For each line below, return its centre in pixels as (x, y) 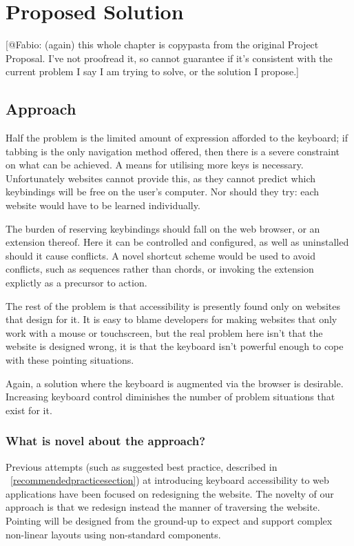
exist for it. (29, 410)
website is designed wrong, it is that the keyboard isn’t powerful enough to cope (175, 346)
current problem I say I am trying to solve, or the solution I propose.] (152, 71)
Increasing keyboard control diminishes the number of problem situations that (170, 397)
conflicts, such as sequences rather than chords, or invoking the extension (160, 269)
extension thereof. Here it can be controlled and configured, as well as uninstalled (177, 242)
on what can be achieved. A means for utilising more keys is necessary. (155, 165)
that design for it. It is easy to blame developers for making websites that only (171, 319)
